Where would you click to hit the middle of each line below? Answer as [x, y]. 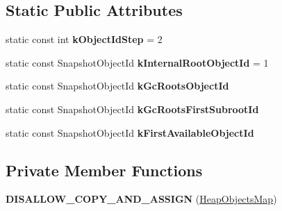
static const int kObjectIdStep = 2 [84, 39]
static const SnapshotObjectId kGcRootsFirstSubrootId [132, 109]
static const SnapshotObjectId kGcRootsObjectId [117, 86]
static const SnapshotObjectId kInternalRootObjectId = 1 [137, 62]
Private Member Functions [104, 170]
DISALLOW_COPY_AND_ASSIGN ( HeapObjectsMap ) [141, 199]
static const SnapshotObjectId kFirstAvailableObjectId [130, 132]
